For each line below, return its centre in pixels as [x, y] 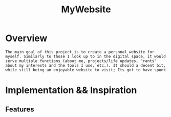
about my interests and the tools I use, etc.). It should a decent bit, [86, 65]
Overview [26, 38]
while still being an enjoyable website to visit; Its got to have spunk [86, 70]
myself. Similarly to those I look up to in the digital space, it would [86, 56]
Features [20, 109]
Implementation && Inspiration [71, 90]
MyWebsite [86, 9]
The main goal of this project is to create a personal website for [80, 52]
